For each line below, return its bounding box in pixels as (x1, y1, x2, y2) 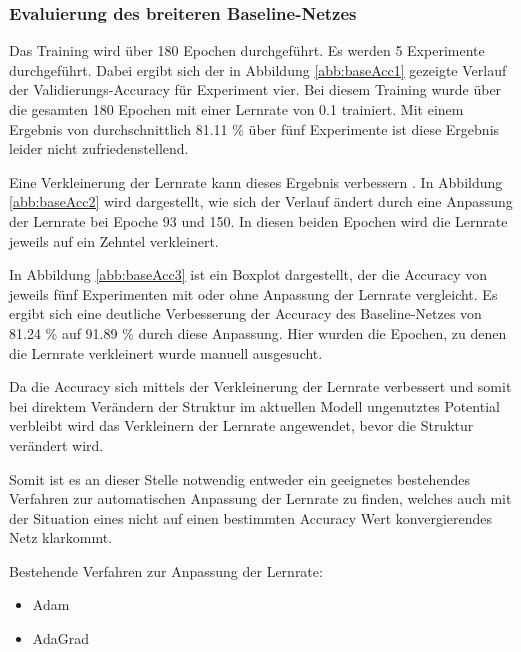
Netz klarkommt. (9, 527, 113, 548)
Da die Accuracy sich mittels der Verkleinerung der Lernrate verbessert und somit (9, 376, 512, 397)
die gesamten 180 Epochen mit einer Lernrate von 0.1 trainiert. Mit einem (9, 99, 464, 119)
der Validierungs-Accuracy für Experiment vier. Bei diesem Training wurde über (9, 79, 502, 100)
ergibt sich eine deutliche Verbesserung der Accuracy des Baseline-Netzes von (9, 303, 482, 324)
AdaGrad (32, 628, 89, 649)
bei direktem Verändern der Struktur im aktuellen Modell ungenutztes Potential (9, 395, 500, 416)
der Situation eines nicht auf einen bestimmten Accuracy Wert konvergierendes (9, 507, 493, 528)
